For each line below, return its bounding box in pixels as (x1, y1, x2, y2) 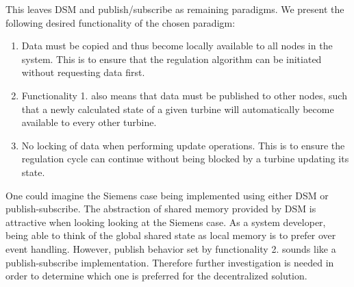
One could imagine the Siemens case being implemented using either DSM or (5, 188, 329, 202)
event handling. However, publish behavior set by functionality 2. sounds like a (5, 241, 336, 255)
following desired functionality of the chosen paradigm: (5, 15, 236, 29)
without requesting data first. (21, 65, 145, 79)
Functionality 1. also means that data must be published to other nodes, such (21, 88, 347, 102)
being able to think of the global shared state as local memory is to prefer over (5, 228, 336, 242)
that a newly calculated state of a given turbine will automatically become (21, 101, 334, 116)
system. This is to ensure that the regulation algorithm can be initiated (21, 51, 322, 66)
